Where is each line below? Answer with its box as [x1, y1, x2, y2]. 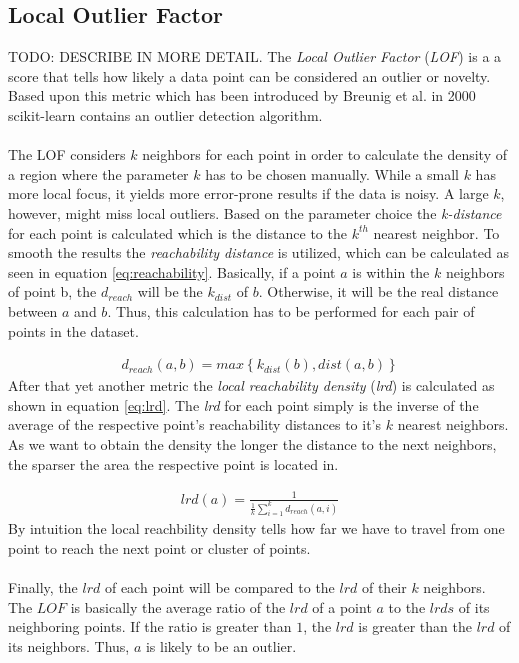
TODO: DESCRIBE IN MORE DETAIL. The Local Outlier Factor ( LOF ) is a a [8, 46, 502, 67]
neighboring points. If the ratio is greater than [8, 616, 292, 637]
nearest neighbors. [397, 414, 509, 435]
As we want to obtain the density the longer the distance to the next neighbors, [8, 433, 497, 454]
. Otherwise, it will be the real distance [258, 281, 499, 302]
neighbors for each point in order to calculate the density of [142, 144, 507, 165]
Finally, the [8, 577, 78, 598]
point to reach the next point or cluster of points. [8, 538, 311, 559]
